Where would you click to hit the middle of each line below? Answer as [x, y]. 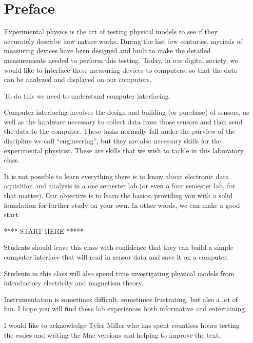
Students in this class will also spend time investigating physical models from [119, 273]
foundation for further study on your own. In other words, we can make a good [122, 205]
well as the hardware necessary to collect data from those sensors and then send [123, 121]
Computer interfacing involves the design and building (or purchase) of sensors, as [126, 112]
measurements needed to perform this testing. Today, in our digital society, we [121, 60]
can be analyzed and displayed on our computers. [78, 79]
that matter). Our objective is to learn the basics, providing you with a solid [118, 195]
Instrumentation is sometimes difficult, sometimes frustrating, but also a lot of [121, 299]
